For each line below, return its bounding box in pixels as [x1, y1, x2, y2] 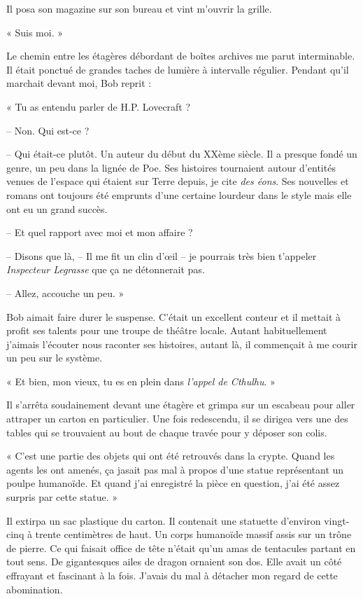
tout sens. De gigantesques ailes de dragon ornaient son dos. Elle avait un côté [6, 554, 342, 569]
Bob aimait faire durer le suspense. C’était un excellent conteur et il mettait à [6, 309, 341, 324]
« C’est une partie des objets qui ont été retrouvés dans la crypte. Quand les [6, 448, 335, 463]
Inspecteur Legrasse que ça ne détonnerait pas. [6, 262, 205, 277]
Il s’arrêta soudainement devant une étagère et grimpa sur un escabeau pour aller [6, 397, 355, 412]
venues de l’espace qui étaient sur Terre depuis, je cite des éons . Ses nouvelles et [6, 174, 349, 188]
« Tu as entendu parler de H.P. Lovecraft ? [6, 99, 191, 113]
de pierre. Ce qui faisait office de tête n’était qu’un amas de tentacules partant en [6, 540, 356, 555]
